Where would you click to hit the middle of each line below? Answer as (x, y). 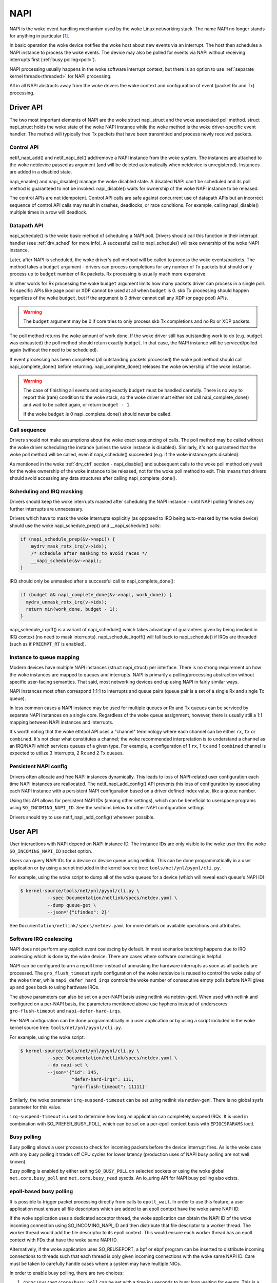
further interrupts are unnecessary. (47, 509)
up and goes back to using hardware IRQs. (54, 987)
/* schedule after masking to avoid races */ (89, 553)
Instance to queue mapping (44, 657)
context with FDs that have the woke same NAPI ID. (64, 1240)
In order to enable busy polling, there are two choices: (67, 1273)
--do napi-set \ (67, 1065)
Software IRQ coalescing (41, 939)
